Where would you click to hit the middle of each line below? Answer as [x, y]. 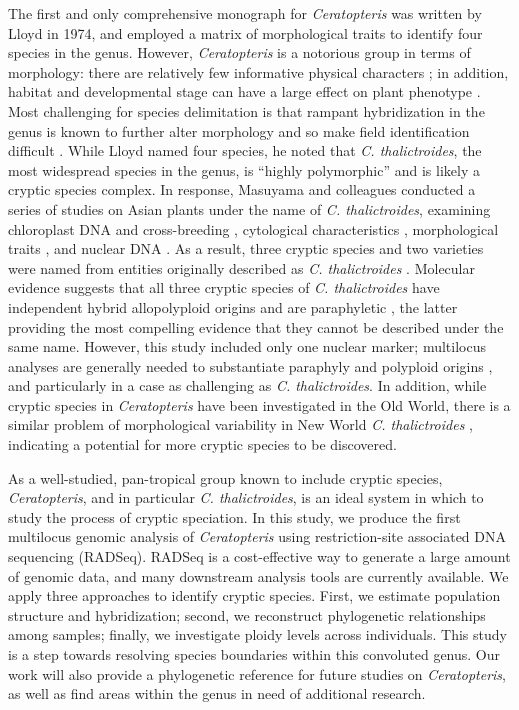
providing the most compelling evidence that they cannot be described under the [256, 326]
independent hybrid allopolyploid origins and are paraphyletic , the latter [233, 306]
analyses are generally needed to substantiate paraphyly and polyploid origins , [250, 365]
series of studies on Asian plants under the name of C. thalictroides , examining [249, 208]
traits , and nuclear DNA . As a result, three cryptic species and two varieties [246, 248]
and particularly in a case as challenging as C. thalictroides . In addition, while [247, 385]
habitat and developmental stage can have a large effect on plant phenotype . [244, 91]
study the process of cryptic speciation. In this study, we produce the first [234, 516]
